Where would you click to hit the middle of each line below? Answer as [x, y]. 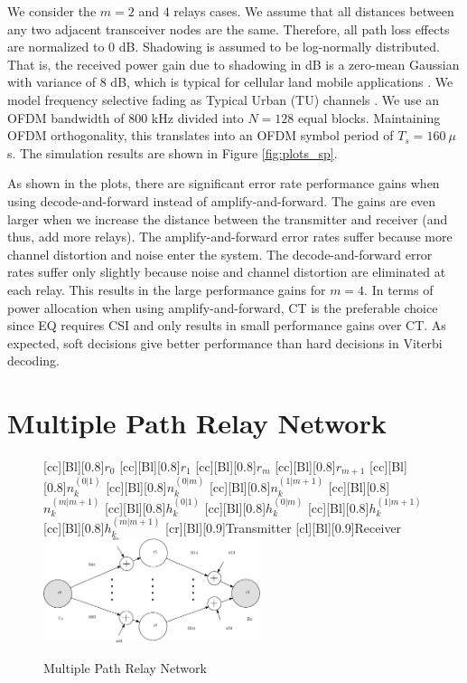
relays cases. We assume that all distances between [314, 11]
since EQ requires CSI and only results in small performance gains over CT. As [227, 325]
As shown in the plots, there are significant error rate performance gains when [224, 183]
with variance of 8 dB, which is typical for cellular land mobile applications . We [230, 82]
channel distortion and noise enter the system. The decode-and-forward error [220, 254]
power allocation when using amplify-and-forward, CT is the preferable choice [223, 307]
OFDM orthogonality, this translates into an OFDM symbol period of [201, 135]
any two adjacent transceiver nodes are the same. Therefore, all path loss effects [229, 28]
